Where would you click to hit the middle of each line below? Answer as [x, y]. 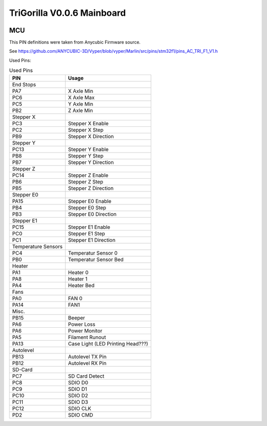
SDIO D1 [78, 389]
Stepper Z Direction [91, 188]
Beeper [76, 317]
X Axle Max [81, 97]
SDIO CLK [80, 408]
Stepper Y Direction [91, 162]
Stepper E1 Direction [92, 240]
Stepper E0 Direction [92, 214]
